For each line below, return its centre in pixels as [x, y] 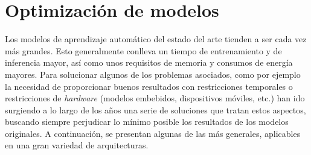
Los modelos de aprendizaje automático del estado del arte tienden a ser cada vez [156, 39]
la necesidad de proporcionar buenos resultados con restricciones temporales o [149, 86]
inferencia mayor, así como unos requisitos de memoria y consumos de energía [149, 62]
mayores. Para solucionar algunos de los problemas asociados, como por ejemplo [153, 74]
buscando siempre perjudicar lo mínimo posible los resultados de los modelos [147, 122]
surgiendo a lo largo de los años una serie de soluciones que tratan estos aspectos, [155, 109]
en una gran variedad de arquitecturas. [77, 145]
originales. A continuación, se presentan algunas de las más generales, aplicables [153, 133]
